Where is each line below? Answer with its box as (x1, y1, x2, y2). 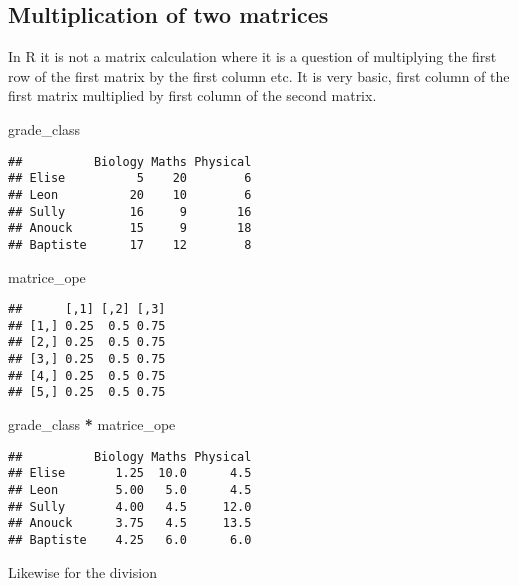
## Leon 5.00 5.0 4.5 (8, 482, 252, 497)
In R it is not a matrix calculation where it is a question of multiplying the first (8, 46, 497, 67)
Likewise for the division (8, 561, 157, 582)
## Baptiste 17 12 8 (8, 237, 252, 252)
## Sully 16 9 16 (8, 204, 252, 219)
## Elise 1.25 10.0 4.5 (8, 466, 252, 481)
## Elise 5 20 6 (8, 171, 252, 186)
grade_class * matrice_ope (8, 414, 176, 435)
